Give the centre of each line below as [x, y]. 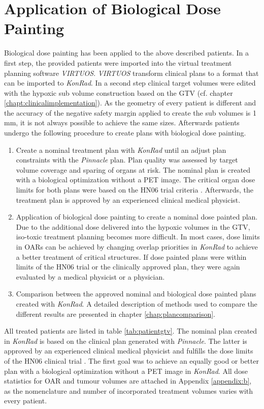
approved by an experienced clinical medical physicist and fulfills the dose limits [129, 351]
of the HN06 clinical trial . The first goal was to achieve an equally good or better [131, 360]
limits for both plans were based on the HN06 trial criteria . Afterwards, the [135, 190]
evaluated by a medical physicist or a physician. [90, 276]
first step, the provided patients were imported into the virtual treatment [118, 62]
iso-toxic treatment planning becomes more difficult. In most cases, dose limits [138, 237]
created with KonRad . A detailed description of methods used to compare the [137, 303]
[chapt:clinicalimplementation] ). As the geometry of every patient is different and [130, 103]
